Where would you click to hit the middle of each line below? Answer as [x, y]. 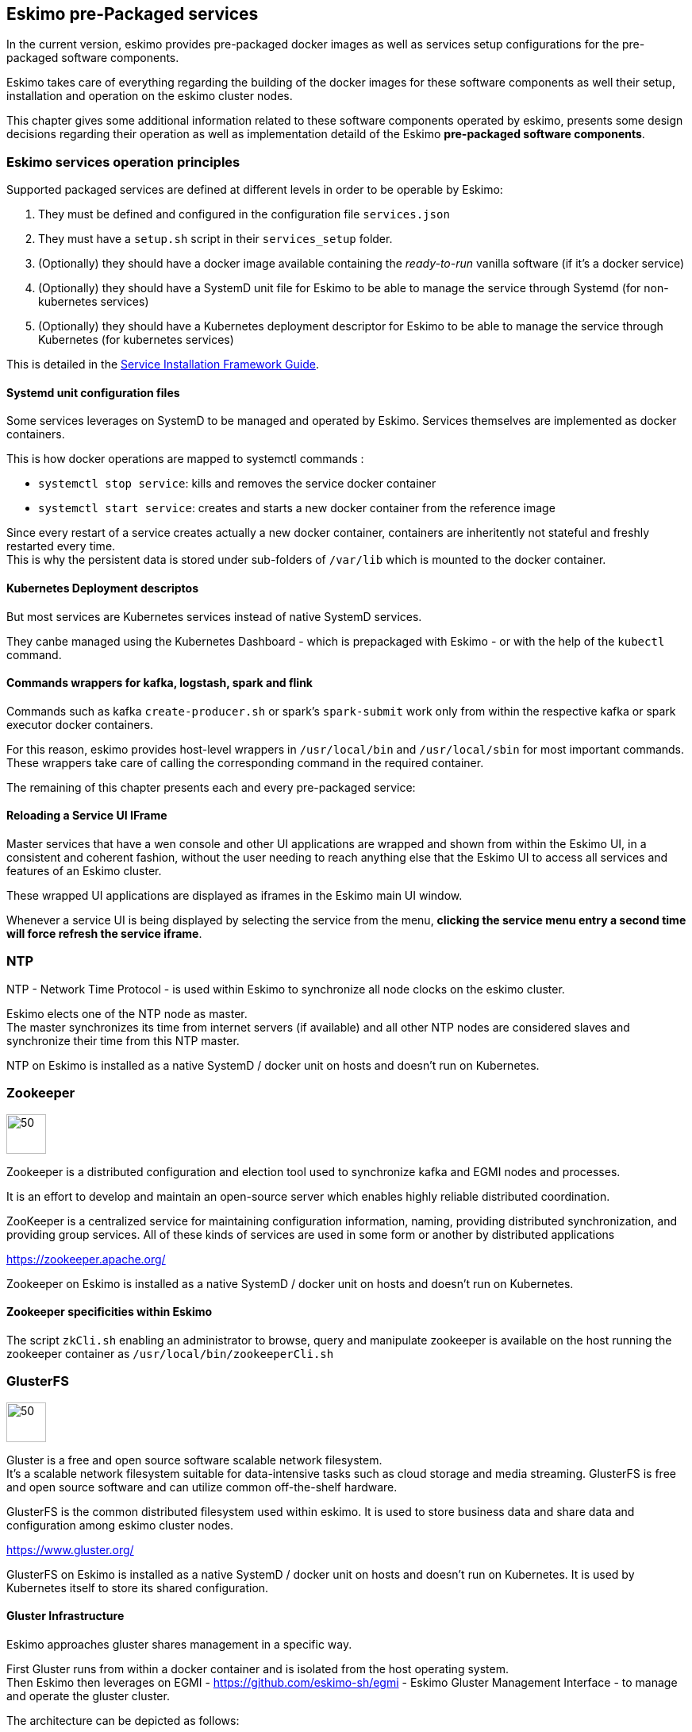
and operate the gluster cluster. [88, 1695]
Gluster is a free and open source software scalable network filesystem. [194, 1460]
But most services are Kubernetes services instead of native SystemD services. [214, 616]
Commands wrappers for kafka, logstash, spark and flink [160, 683]
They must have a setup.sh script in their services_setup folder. [215, 239]
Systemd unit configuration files [93, 392]
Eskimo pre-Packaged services [133, 14]
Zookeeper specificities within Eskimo [110, 1312]
